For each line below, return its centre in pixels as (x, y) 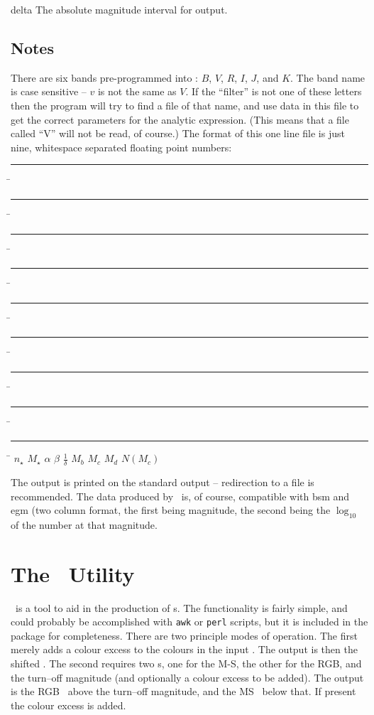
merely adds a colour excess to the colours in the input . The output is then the (184, 649)
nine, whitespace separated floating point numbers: (121, 147)
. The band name (328, 77)
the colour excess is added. (68, 705)
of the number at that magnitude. (84, 524)
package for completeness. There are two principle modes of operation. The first (184, 635)
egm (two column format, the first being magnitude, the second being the (171, 510)
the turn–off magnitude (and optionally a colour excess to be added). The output (187, 677)
